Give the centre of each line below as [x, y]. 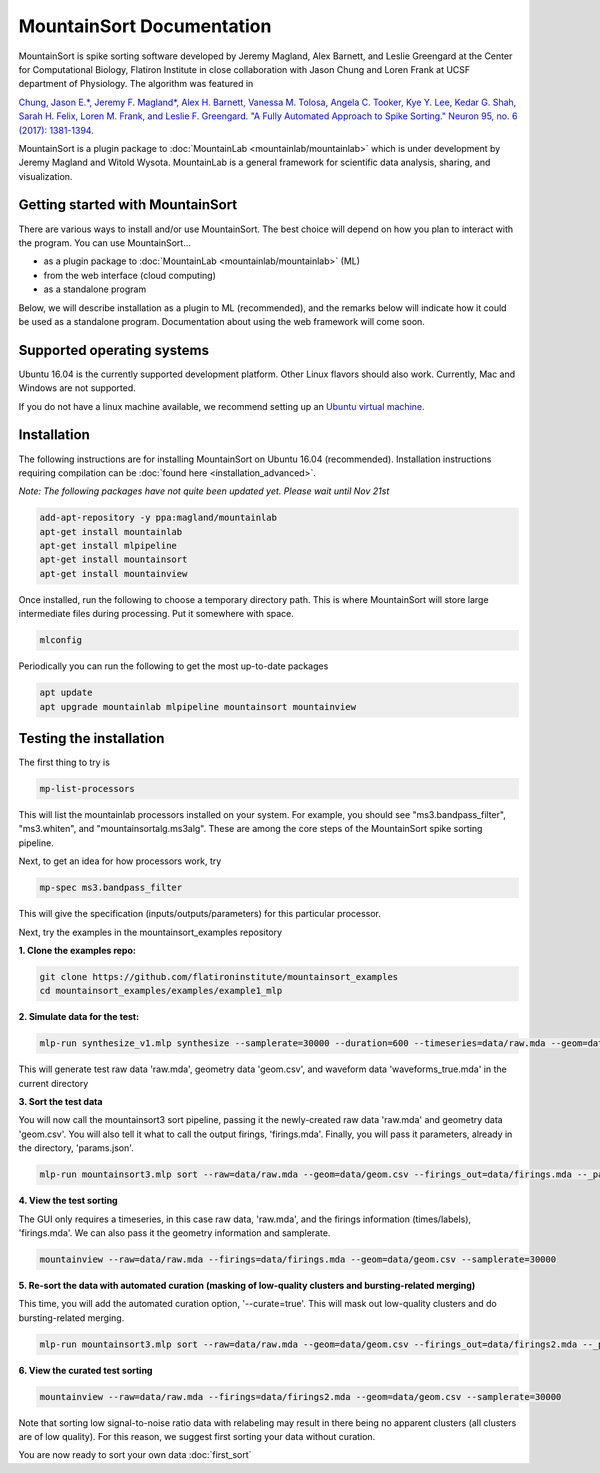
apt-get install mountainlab [111, 531]
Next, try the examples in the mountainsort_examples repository [150, 932]
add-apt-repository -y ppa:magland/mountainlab [158, 518]
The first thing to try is [64, 762]
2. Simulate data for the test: [79, 1017]
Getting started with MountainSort [128, 205]
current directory [53, 1083]
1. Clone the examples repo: [77, 950]
